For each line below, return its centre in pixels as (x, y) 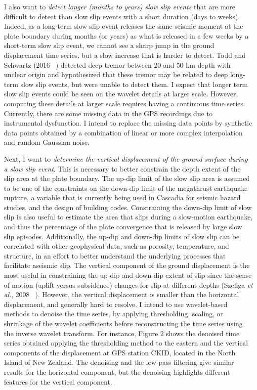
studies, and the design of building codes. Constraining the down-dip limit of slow (128, 207)
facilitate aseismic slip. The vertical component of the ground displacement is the (127, 265)
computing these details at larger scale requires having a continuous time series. (125, 103)
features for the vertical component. (58, 381)
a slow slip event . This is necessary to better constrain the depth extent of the (122, 168)
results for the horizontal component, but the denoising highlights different (117, 371)
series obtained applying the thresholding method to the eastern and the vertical (126, 343)
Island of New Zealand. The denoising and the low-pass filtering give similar (119, 362)
